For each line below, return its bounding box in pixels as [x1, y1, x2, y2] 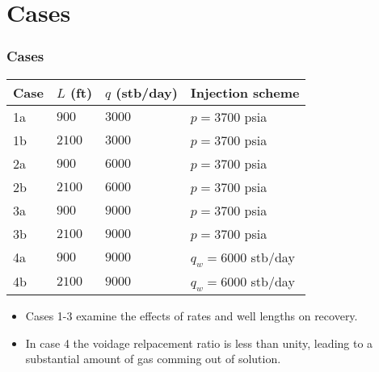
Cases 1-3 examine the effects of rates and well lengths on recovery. [25, 307, 358, 324]
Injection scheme [190, 82, 300, 102]
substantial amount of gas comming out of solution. [25, 350, 281, 367]
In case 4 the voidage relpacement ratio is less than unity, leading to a [25, 334, 373, 351]
